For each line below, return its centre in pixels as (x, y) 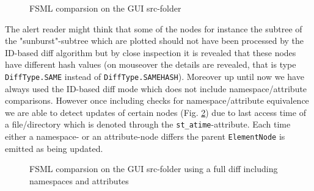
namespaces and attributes (79, 180)
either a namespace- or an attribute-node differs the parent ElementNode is (145, 136)
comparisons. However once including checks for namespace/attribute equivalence (157, 100)
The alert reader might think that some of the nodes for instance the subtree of (154, 28)
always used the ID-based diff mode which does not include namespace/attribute (156, 88)
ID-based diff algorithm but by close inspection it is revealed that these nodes (151, 52)
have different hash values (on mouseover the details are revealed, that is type (151, 64)
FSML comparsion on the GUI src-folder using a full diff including (154, 169)
